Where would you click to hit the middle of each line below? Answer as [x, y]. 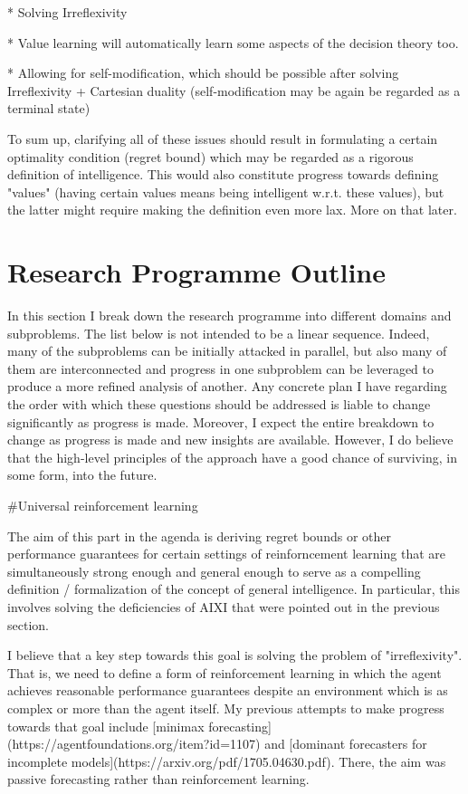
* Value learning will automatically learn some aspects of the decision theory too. [233, 42]
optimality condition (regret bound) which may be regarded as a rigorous [210, 156]
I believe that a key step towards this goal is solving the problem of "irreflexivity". [235, 655]
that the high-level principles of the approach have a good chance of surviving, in [232, 457]
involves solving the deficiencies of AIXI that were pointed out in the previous [224, 606]
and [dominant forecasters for [346, 744]
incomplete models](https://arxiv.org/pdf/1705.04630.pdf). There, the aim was [227, 761]
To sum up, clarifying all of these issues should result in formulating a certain [223, 138]
